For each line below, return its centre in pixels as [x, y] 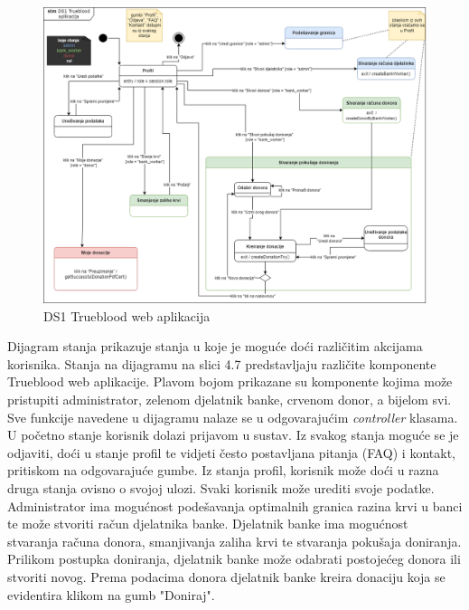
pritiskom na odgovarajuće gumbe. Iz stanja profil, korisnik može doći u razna [223, 470]
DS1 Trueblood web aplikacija [127, 315]
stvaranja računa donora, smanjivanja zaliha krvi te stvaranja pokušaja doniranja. [234, 541]
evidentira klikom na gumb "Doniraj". [111, 594]
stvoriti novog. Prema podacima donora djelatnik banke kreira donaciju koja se [226, 577]
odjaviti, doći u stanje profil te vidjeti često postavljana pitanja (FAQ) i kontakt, [231, 452]
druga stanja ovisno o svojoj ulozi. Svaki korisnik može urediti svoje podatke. [221, 488]
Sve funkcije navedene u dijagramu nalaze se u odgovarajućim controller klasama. [233, 417]
